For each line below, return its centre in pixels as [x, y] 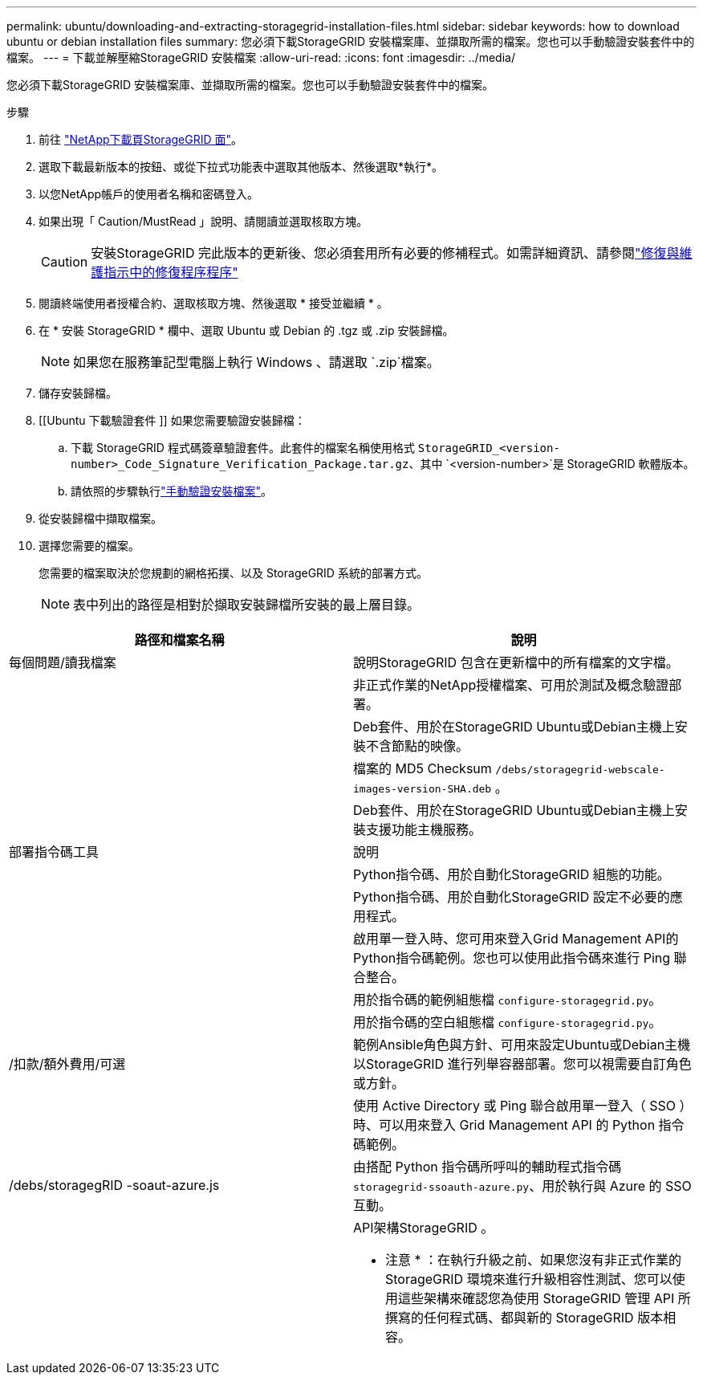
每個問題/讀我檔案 [63, 662]
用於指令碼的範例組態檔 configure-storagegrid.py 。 [508, 1000]
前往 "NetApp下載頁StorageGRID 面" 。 [141, 139]
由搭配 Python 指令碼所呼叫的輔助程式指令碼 [488, 1167]
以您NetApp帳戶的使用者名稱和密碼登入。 [149, 194]
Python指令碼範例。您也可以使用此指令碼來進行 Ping [512, 958]
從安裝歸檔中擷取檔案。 [100, 518]
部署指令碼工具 [54, 852]
